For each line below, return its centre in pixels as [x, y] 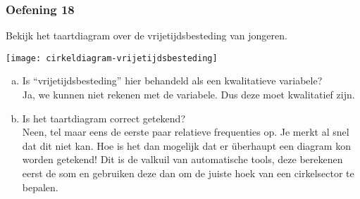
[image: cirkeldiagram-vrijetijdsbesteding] [112, 58]
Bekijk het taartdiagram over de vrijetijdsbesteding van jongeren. [147, 36]
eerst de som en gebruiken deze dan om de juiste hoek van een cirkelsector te [188, 173]
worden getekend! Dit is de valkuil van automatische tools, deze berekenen [182, 159]
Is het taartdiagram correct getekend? [104, 118]
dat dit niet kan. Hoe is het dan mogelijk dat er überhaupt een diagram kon [186, 145]
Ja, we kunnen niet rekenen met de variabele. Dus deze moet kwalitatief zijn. [188, 95]
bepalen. [40, 187]
